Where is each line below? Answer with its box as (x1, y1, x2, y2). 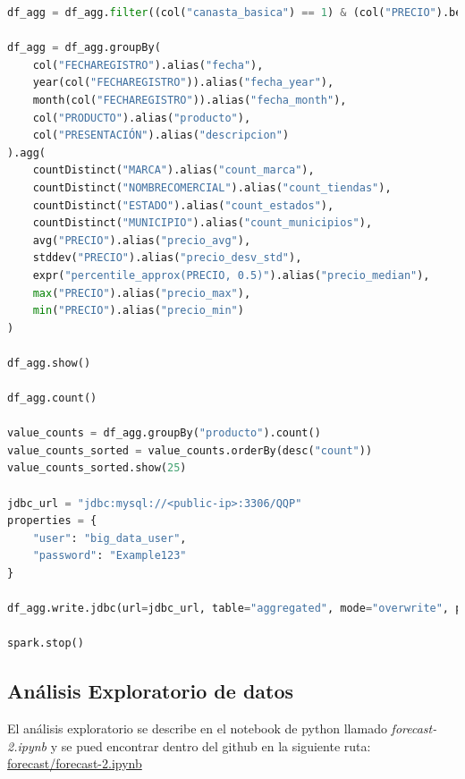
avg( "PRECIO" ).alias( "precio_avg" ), (32, 233, 251, 247)
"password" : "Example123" (32, 549, 187, 563)
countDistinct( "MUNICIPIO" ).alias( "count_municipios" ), (32, 216, 373, 230)
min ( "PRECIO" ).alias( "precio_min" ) (32, 304, 244, 318)
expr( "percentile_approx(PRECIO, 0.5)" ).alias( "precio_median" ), (32, 268, 430, 282)
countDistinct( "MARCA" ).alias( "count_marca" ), (32, 164, 315, 177)
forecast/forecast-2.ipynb (7, 754, 142, 773)
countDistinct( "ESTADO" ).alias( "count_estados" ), (32, 199, 334, 212)
